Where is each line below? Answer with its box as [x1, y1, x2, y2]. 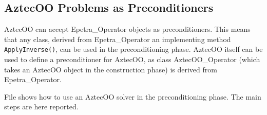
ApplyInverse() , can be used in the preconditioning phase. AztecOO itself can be [4, 44, 263, 54]
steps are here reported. [4, 101, 79, 112]
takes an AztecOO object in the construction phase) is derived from [4, 64, 217, 74]
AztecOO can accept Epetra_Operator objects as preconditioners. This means [4, 24, 251, 34]
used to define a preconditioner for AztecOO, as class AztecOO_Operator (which [4, 54, 260, 65]
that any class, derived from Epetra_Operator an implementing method [4, 33, 231, 44]
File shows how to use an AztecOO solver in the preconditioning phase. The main [4, 91, 261, 102]
